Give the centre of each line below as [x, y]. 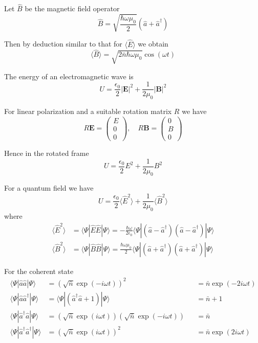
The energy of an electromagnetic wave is [69, 76]
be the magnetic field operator [72, 8]
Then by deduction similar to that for [63, 44]
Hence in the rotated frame [47, 153]
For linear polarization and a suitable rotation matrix [88, 111]
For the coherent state [39, 271]
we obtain [153, 44]
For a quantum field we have [49, 188]
